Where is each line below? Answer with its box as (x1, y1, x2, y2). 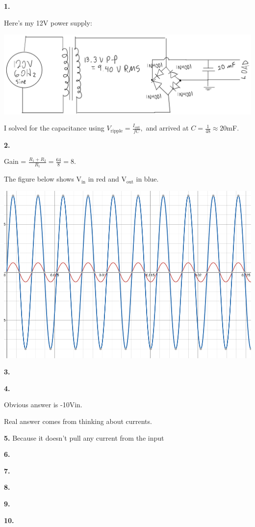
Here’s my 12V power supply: (4, 17, 92, 27)
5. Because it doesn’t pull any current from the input (4, 432, 164, 443)
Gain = (4, 156, 26, 166)
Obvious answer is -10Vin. (4, 399, 82, 410)
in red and (88, 174, 119, 184)
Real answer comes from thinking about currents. (4, 416, 152, 426)
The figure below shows (4, 174, 74, 184)
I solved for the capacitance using (4, 123, 104, 133)
